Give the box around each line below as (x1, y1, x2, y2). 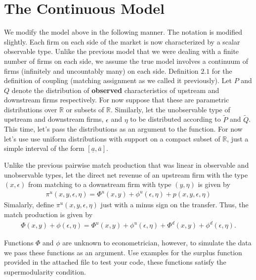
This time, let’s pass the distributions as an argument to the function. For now (4, 124, 243, 134)
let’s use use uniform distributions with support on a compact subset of (4, 133, 220, 143)
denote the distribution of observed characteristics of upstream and (11, 85, 219, 95)
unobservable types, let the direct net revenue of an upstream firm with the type (4, 169, 248, 180)
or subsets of (66, 104, 104, 114)
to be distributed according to (130, 114, 221, 124)
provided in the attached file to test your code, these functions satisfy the (4, 257, 226, 267)
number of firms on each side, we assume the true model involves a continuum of (4, 55, 248, 66)
